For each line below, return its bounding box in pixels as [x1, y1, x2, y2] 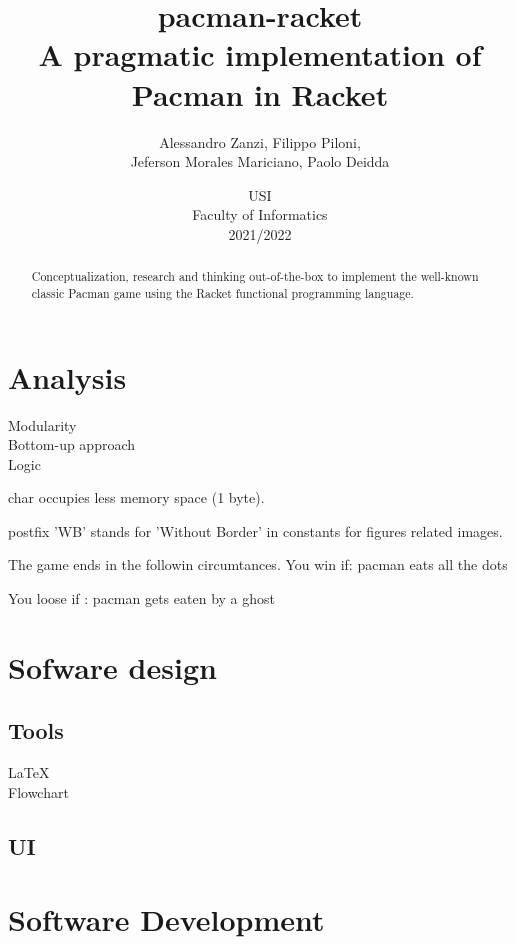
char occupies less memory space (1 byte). [8, 487, 265, 508]
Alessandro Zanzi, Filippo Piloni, [159, 131, 361, 152]
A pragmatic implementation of [38, 34, 482, 75]
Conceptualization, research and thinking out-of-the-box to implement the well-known [31, 268, 479, 285]
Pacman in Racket [131, 73, 389, 114]
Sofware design [8, 646, 217, 687]
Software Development [8, 899, 325, 940]
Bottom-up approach [8, 434, 136, 455]
